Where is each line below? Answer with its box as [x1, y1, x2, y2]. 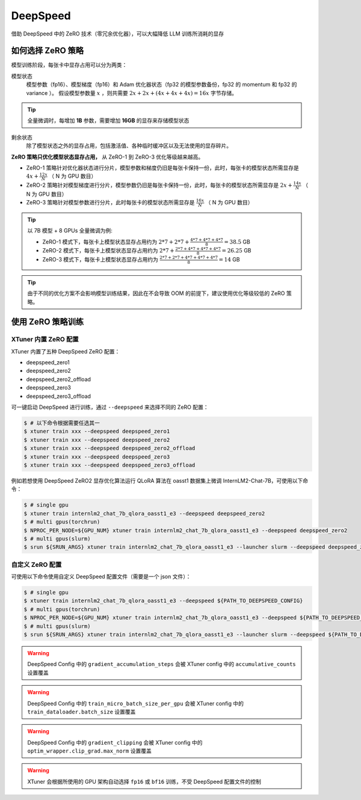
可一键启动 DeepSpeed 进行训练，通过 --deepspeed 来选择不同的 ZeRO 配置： [11, 403, 209, 411]
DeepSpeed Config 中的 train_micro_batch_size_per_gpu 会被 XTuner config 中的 [27, 700, 244, 707]
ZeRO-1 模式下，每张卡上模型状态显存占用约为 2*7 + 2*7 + [42, 238, 190, 245]
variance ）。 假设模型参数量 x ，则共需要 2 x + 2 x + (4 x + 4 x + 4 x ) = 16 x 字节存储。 [26, 89, 238, 96]
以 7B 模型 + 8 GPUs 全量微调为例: [27, 227, 113, 234]
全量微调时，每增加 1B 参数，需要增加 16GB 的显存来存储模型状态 [27, 117, 190, 124]
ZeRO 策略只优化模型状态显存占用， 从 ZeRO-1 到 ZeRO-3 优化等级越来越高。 [11, 153, 204, 160]
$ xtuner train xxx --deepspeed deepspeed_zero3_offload [23, 462, 196, 468]
